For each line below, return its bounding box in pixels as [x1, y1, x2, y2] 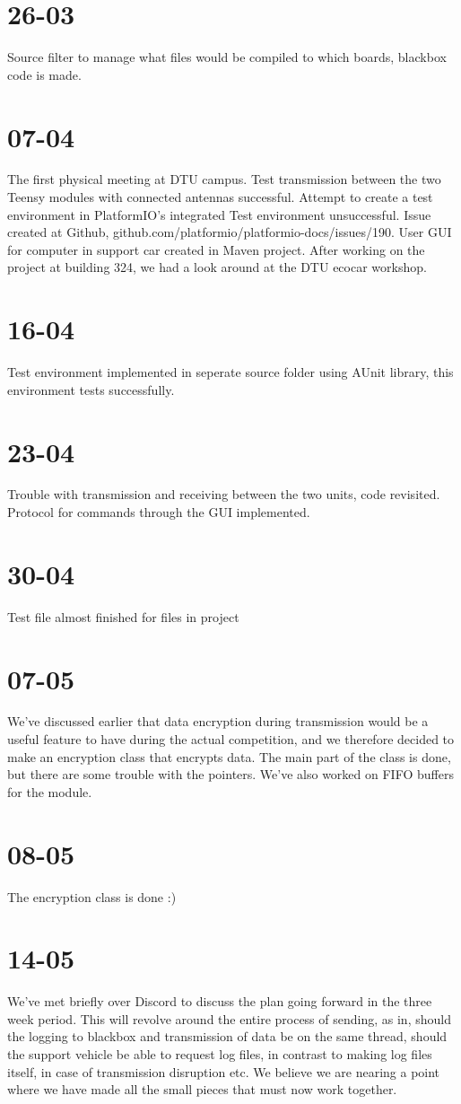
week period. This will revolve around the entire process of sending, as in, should [7, 1009, 451, 1028]
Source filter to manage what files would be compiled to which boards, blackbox [7, 48, 447, 66]
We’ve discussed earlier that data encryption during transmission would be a [7, 712, 429, 731]
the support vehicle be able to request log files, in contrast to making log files [7, 1045, 432, 1064]
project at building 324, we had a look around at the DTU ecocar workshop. [7, 258, 427, 276]
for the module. [7, 782, 92, 801]
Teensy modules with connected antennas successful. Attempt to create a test [7, 188, 433, 206]
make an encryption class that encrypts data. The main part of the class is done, [7, 747, 451, 766]
